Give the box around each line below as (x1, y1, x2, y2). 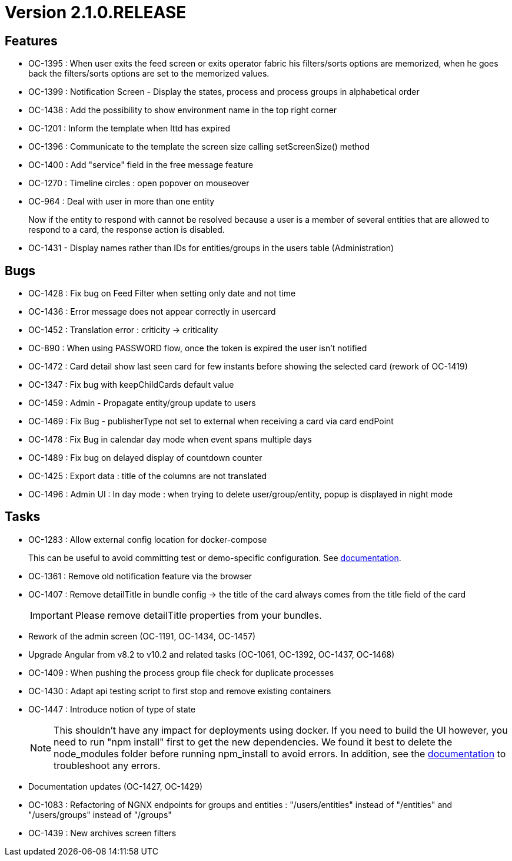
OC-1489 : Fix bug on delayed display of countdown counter (28, 453, 262, 463)
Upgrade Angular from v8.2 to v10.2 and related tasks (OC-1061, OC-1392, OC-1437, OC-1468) (28, 649, 395, 659)
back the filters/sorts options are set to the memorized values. (28, 68, 270, 79)
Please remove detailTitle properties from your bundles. (75, 609, 322, 621)
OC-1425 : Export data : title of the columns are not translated (28, 471, 267, 481)
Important (30, 609, 73, 621)
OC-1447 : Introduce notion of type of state (28, 704, 196, 714)
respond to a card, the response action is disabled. (28, 225, 225, 235)
